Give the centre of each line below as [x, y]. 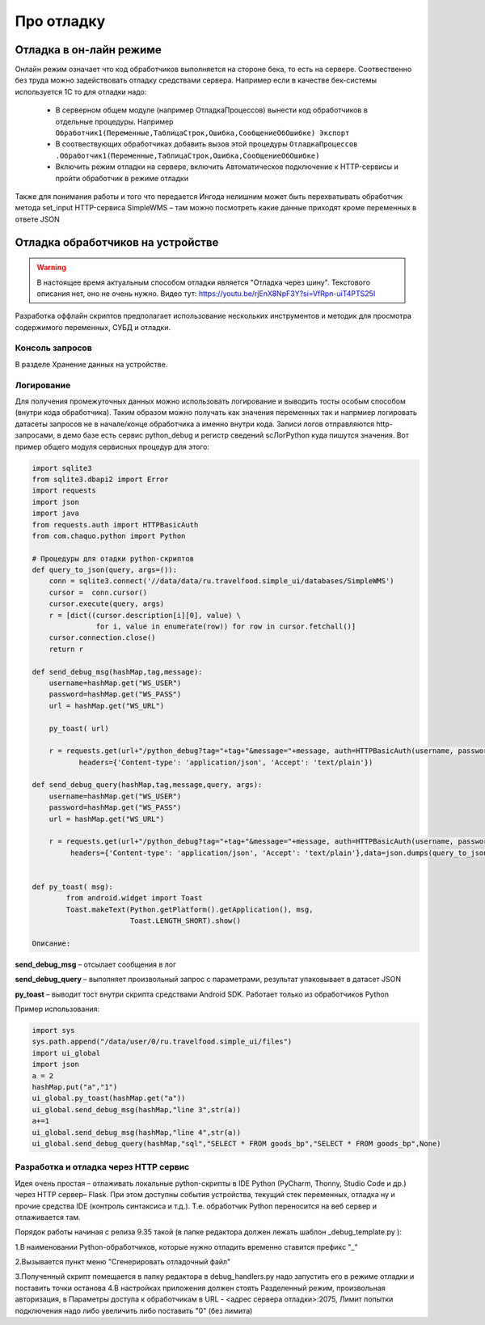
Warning [51, 268]
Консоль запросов [53, 348]
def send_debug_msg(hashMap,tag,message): [117, 672]
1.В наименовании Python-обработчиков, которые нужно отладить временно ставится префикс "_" [187, 1247]
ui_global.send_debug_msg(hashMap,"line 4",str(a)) [137, 1132]
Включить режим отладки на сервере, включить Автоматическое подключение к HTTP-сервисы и [227, 167]
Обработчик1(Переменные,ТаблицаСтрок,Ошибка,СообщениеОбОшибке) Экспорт [202, 133]
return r [66, 649]
